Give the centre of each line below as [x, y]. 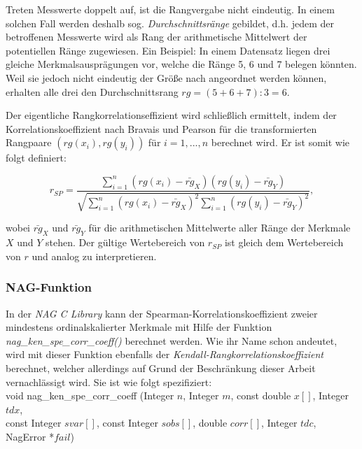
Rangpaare [29, 142]
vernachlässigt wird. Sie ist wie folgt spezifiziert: [109, 382]
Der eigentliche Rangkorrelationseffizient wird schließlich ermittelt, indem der [171, 115]
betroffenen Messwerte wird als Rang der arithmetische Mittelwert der [156, 37]
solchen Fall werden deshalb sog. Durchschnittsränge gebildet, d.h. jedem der [170, 23]
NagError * [30, 436]
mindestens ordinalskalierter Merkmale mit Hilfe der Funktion [139, 327]
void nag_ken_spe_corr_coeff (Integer [90, 395]
